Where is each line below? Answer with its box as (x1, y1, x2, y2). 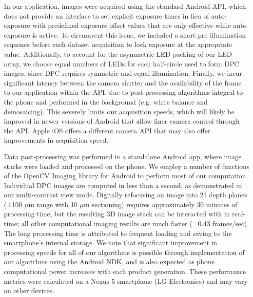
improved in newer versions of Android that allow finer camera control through (4, 116, 240, 126)
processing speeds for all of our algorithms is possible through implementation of (4, 247, 245, 257)
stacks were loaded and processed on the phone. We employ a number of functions (4, 161, 250, 171)
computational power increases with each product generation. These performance (4, 266, 246, 276)
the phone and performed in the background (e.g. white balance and (4, 96, 208, 106)
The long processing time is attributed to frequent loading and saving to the (4, 228, 232, 238)
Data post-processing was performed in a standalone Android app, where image (4, 151, 242, 161)
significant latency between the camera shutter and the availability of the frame (4, 77, 242, 87)
